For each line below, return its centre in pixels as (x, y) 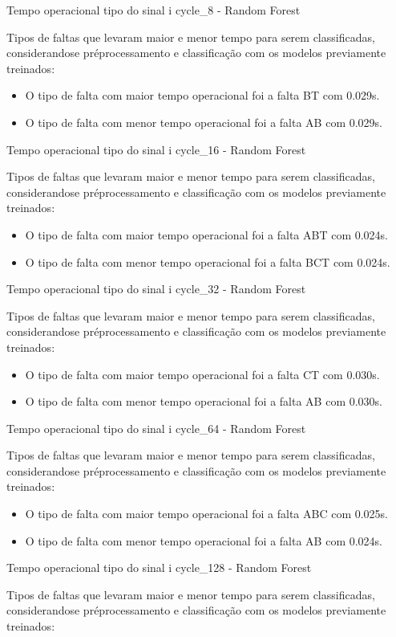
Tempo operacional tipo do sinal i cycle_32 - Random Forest (156, 289)
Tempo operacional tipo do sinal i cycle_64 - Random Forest (156, 428)
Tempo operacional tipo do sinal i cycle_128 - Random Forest (159, 568)
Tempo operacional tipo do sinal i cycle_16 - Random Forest (156, 149)
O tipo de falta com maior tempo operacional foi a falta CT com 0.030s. (202, 374)
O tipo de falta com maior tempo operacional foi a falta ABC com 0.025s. (207, 514)
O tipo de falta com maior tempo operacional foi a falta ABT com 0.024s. (207, 234)
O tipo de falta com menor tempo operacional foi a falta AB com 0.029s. (204, 122)
